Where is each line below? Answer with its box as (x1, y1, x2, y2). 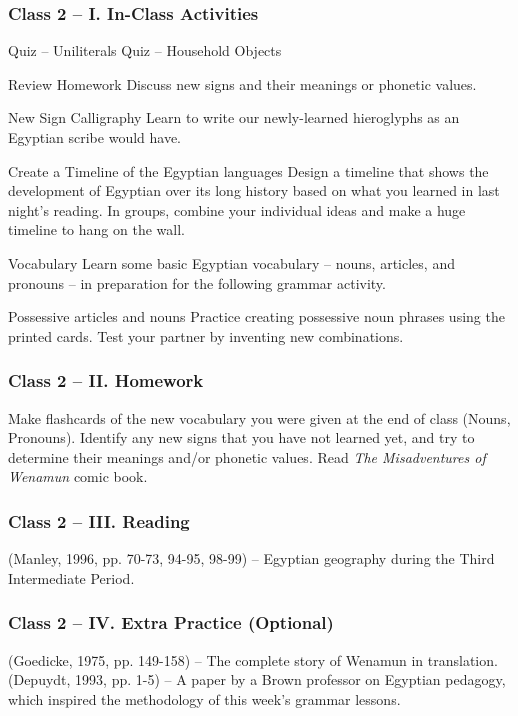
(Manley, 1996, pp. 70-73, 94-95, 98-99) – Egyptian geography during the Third (8, 548, 495, 569)
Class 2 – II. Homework (8, 368, 204, 393)
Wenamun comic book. (8, 466, 148, 487)
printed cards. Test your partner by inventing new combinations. (8, 325, 404, 346)
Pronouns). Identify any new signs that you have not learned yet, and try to (8, 427, 475, 448)
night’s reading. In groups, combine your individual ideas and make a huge (8, 199, 466, 220)
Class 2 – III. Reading (8, 508, 190, 533)
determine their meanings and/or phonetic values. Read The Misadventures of (8, 446, 486, 467)
